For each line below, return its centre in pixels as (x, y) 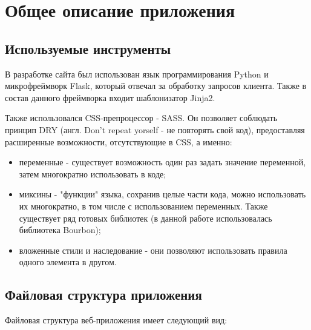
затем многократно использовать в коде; (93, 173)
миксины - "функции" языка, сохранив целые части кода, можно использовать (162, 194)
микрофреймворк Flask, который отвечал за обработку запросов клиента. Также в (156, 86)
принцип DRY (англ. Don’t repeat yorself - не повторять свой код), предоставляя (155, 129)
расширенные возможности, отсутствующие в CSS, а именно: (119, 141)
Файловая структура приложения (103, 295)
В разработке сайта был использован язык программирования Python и (137, 74)
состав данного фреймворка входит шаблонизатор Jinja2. (110, 97)
